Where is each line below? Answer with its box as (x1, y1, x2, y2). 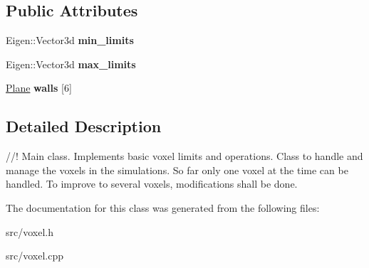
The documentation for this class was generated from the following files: (6, 200, 320, 215)
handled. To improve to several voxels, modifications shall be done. (6, 176, 298, 191)
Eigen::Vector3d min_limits (6, 33, 134, 48)
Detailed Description (6, 115, 162, 137)
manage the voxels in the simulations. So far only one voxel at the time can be (6, 162, 348, 177)
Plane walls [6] (6, 80, 72, 95)
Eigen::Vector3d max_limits (6, 56, 136, 71)
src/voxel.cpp (6, 248, 64, 263)
